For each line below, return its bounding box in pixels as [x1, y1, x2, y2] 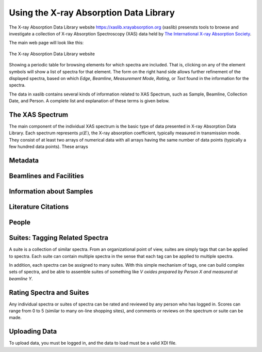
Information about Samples [9, 187, 93, 195]
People [9, 218, 31, 226]
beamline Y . [9, 275, 33, 281]
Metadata [9, 156, 39, 164]
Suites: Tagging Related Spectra [9, 234, 109, 242]
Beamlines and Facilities [9, 172, 84, 180]
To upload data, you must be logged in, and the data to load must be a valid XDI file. [9, 340, 177, 346]
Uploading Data [9, 327, 57, 336]
